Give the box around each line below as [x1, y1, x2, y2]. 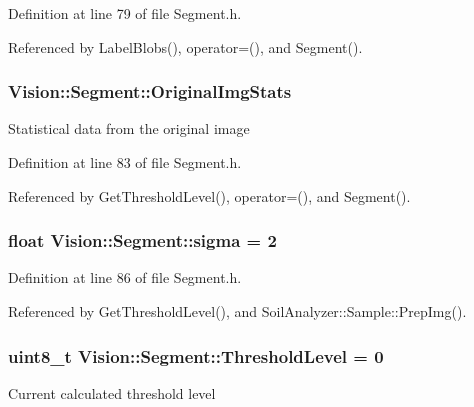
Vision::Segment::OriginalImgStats [8, 79, 292, 104]
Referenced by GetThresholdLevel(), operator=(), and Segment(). [8, 185, 411, 206]
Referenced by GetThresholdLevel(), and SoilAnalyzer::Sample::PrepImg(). [8, 301, 467, 321]
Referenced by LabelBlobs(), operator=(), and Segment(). [8, 36, 363, 57]
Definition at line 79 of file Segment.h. [8, 3, 242, 23]
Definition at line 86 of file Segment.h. [8, 267, 242, 288]
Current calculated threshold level [8, 382, 216, 403]
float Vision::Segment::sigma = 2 [8, 228, 277, 253]
